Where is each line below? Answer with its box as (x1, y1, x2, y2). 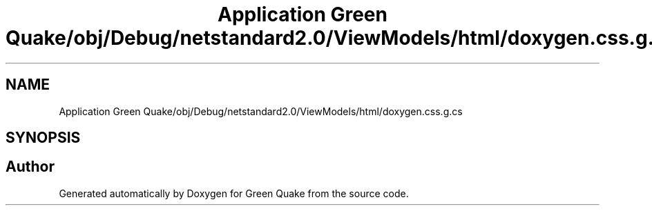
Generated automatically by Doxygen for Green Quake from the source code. (59, 187, 409, 199)
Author (6, 158, 55, 176)
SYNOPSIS (6, 129, 81, 147)
